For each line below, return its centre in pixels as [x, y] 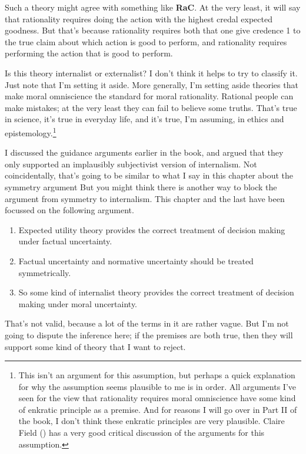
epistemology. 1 [31, 132]
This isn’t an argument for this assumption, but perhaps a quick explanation [157, 375]
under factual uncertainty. [65, 241]
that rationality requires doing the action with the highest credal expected [139, 19]
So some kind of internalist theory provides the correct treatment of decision [156, 292]
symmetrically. [45, 272]
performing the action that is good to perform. [89, 53]
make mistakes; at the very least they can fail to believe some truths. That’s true [151, 107]
